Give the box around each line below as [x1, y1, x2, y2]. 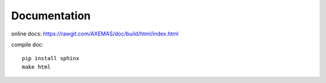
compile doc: [11, 41, 44, 48]
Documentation [11, 9, 91, 22]
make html [22, 63, 51, 70]
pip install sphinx [22, 55, 80, 62]
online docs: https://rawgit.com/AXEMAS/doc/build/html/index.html [11, 30, 179, 37]
